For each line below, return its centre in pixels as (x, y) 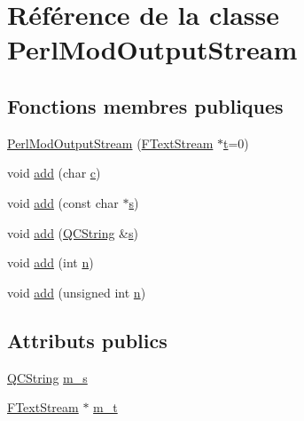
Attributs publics (87, 340)
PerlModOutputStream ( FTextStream (110, 143)
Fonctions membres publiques (145, 105)
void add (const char (63, 202)
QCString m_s (47, 377)
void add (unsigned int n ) (77, 292)
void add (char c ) (54, 173)
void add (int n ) (51, 262)
